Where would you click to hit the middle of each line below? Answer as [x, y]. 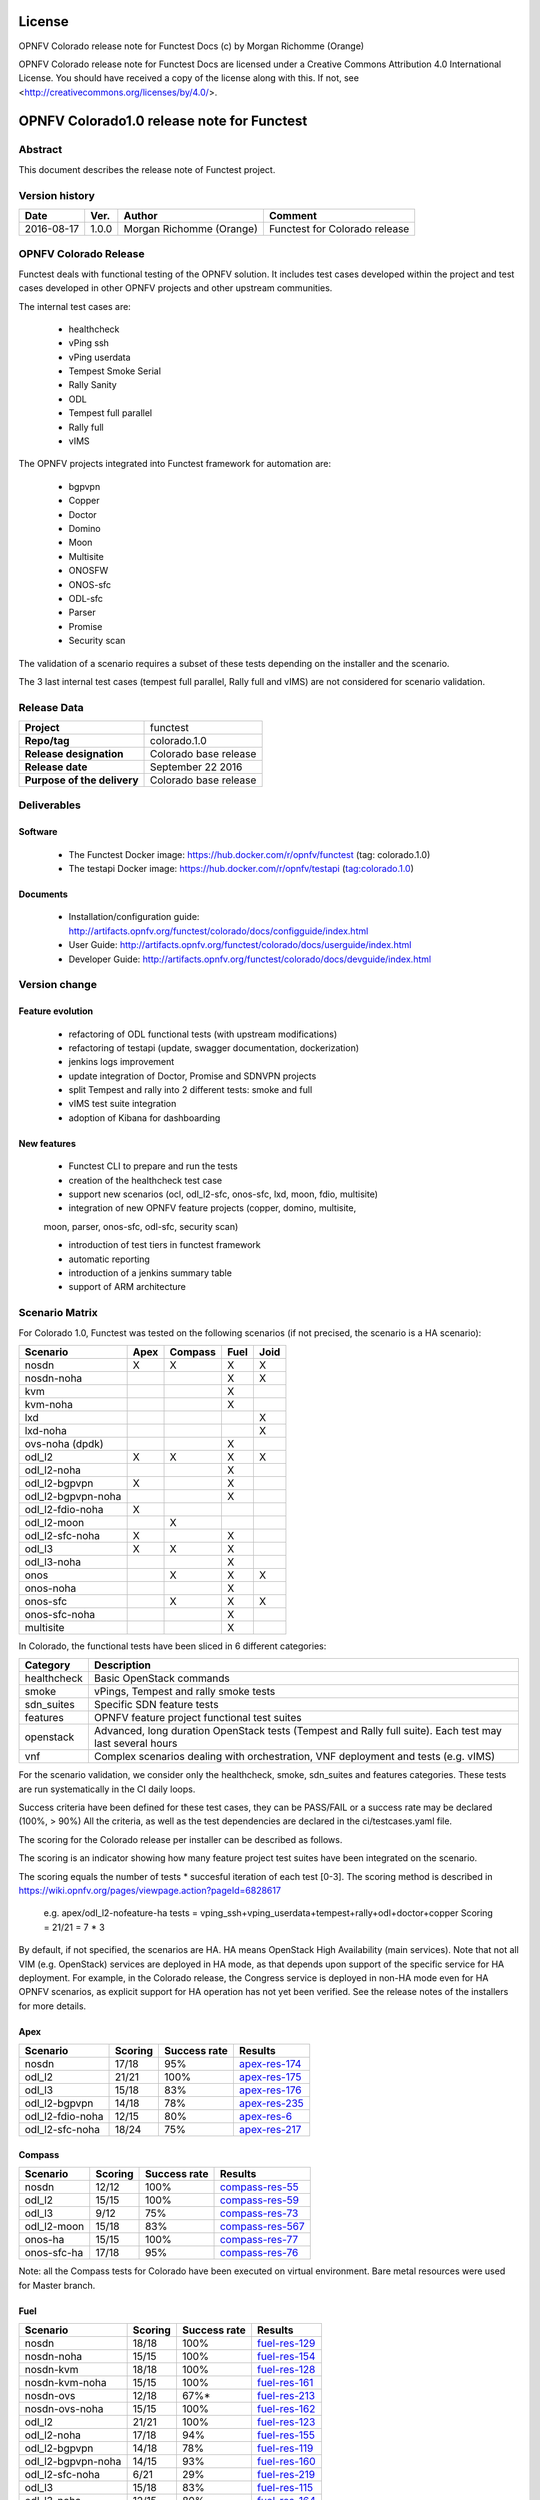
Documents [43, 894]
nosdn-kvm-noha [65, 2382]
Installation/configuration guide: [134, 917]
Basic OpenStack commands [161, 1678]
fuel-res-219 [285, 2474]
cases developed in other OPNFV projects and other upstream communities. [175, 288]
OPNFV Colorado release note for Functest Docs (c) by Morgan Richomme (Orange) [191, 46]
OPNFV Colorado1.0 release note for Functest [163, 120]
